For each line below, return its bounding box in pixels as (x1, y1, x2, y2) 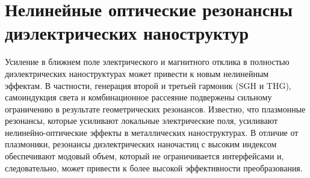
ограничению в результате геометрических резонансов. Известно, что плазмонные (5, 102, 306, 115)
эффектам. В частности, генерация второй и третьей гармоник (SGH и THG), (5, 79, 291, 91)
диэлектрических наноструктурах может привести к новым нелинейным (5, 67, 269, 79)
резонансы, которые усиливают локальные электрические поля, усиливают (5, 114, 278, 127)
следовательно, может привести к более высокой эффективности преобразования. (5, 161, 303, 174)
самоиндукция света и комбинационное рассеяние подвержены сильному (5, 91, 272, 103)
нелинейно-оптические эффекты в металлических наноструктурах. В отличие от (5, 126, 299, 138)
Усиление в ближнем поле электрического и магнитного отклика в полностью (5, 55, 290, 68)
